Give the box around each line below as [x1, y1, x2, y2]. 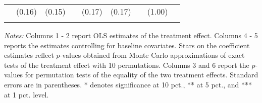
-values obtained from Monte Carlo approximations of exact [60, 50, 245, 60]
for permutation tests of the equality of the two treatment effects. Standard [25, 69, 258, 80]
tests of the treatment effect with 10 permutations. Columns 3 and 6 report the [4, 59, 249, 70]
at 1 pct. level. [4, 89, 49, 99]
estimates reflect [4, 50, 54, 60]
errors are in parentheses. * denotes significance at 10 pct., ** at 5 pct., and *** [4, 79, 252, 89]
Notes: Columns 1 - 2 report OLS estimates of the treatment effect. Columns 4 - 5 [4, 30, 258, 40]
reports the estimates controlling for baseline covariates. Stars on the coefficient [4, 40, 250, 50]
